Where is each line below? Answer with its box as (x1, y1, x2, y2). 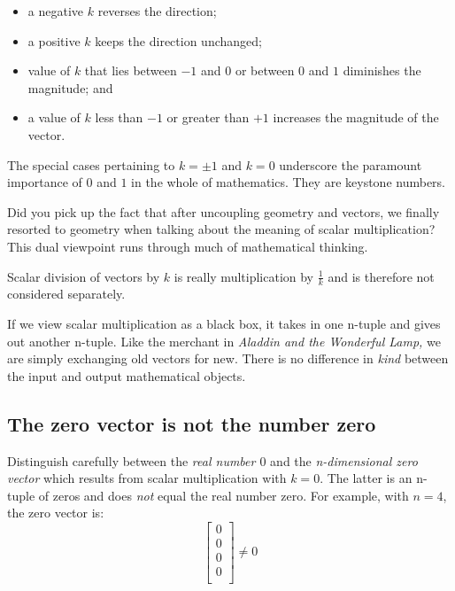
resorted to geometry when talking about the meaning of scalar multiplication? (7, 220, 436, 238)
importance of (7, 173, 82, 191)
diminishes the (343, 61, 421, 80)
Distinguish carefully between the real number (7, 451, 256, 470)
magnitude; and (27, 78, 113, 97)
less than (95, 108, 143, 127)
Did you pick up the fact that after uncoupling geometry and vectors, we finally (7, 202, 440, 221)
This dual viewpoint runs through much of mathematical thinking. (7, 237, 368, 255)
